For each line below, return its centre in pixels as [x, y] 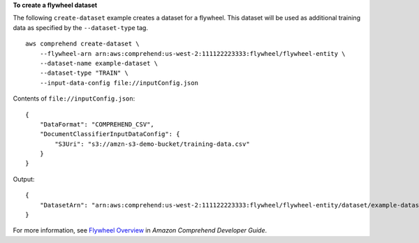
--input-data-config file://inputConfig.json [119, 83]
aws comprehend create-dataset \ [82, 44]
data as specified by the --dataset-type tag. [80, 27]
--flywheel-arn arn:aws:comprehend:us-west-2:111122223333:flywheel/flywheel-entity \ [192, 53]
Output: [24, 179]
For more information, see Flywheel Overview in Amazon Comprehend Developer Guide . [140, 230]
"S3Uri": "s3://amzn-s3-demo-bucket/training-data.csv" [153, 144]
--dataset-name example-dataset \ [99, 63]
